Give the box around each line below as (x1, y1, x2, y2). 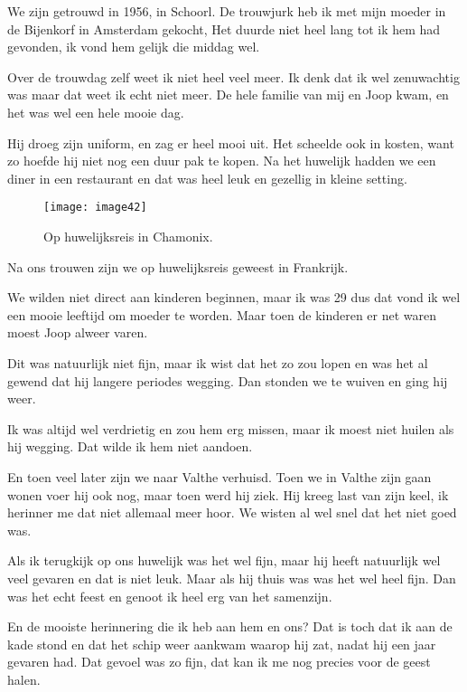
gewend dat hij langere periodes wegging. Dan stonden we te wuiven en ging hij (7, 371, 448, 390)
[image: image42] (43, 201, 147, 214)
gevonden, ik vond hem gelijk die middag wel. (7, 37, 260, 56)
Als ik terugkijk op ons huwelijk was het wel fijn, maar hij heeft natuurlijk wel (7, 551, 441, 570)
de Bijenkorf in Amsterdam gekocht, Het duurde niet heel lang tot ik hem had (7, 19, 441, 38)
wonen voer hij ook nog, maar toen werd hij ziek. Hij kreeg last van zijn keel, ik (7, 485, 449, 504)
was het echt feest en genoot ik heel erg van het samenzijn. (7, 586, 332, 605)
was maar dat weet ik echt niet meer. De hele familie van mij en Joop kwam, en (7, 85, 449, 104)
